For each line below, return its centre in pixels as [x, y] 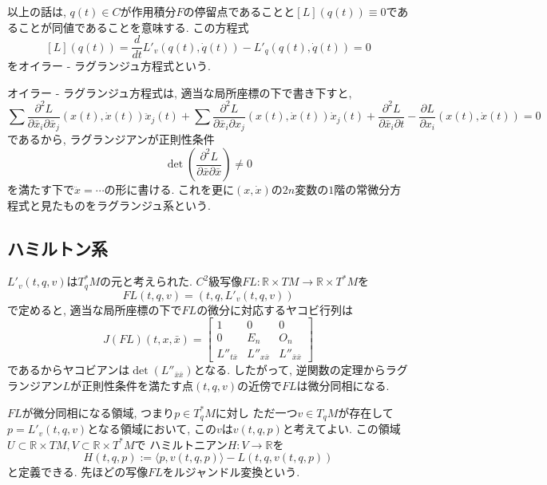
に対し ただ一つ [256, 412]
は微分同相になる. [343, 386]
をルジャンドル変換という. [231, 472]
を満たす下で [41, 189]
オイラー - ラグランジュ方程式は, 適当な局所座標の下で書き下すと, [180, 92]
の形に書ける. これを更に [169, 189]
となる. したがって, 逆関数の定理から [289, 370]
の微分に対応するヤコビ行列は [275, 309]
